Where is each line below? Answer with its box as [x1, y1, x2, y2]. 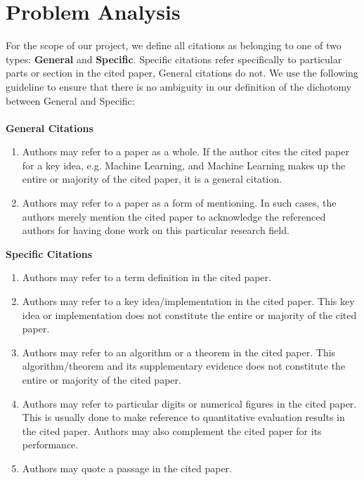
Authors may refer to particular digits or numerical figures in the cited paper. [22, 396, 357, 410]
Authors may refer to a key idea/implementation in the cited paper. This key [22, 294, 355, 309]
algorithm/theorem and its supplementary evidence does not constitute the [22, 358, 346, 373]
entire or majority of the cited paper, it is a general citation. [22, 171, 282, 186]
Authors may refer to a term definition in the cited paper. [22, 270, 271, 285]
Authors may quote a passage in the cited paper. [22, 460, 232, 475]
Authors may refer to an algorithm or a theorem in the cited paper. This [22, 344, 336, 359]
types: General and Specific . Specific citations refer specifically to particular [6, 51, 342, 66]
